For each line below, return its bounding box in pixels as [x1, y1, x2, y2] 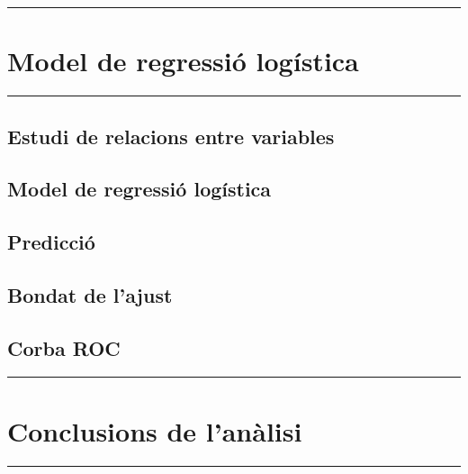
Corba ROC [7, 333, 121, 361]
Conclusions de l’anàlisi [7, 412, 302, 449]
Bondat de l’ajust [7, 280, 173, 308]
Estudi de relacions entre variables [7, 122, 335, 150]
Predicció [7, 228, 95, 256]
